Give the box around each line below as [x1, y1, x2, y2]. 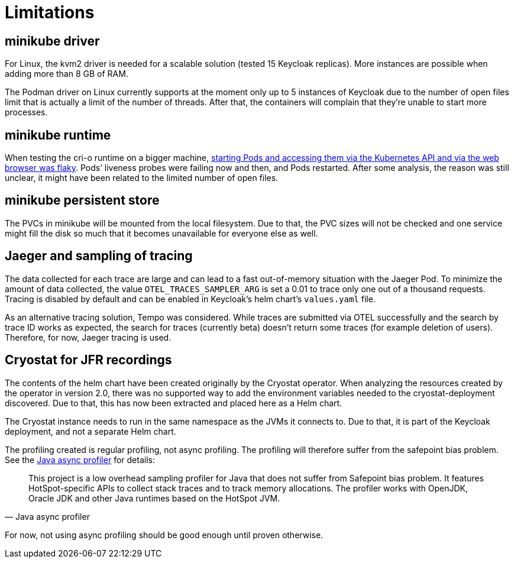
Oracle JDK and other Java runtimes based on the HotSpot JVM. [28, 493, 280, 503]
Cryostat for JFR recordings [5, 352, 172, 368]
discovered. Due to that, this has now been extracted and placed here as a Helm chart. [5, 397, 342, 408]
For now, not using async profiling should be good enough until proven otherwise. [5, 529, 324, 540]
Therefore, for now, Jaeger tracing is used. [5, 332, 172, 342]
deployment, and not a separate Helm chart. [5, 426, 176, 436]
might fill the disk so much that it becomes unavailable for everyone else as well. [5, 228, 318, 238]
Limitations [5, 2, 95, 22]
